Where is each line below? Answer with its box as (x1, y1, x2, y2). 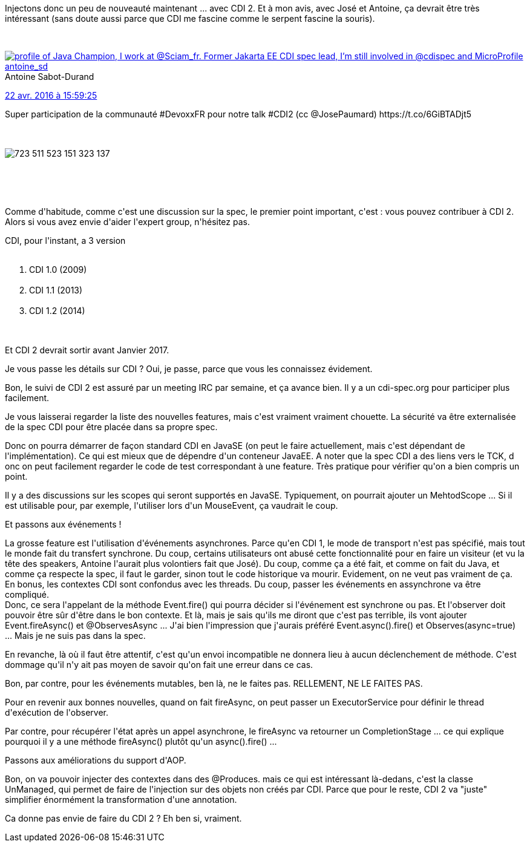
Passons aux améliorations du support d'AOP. (5, 755, 186, 765)
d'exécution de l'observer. (5, 707, 109, 718)
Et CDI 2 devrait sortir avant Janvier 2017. (5, 345, 169, 355)
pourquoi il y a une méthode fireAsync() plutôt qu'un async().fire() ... (5, 736, 277, 747)
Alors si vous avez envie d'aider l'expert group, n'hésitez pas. (5, 217, 250, 227)
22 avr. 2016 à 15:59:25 (5, 90, 97, 100)
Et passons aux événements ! (5, 519, 122, 529)
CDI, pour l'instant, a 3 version (5, 235, 126, 246)
